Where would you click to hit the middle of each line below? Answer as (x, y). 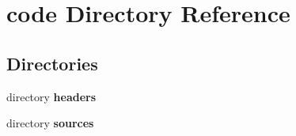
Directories (52, 63)
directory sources (50, 123)
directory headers (51, 96)
